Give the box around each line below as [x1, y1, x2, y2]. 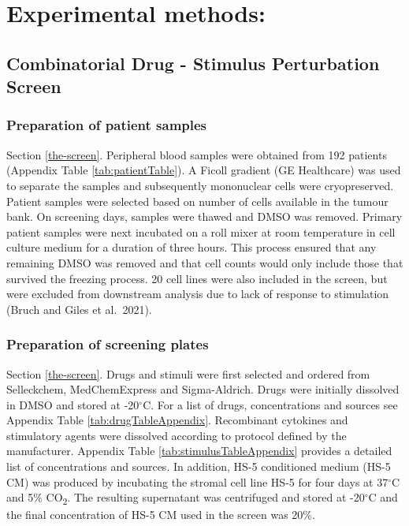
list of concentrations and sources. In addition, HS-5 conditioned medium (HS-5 [6, 458, 391, 475]
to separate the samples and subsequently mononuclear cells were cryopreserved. [6, 177, 394, 193]
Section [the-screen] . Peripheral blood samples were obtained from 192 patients [6, 146, 387, 162]
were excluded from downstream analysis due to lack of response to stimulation [6, 285, 389, 302]
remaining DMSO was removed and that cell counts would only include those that [6, 254, 403, 270]
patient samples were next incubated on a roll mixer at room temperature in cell [6, 223, 396, 240]
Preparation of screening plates [6, 334, 209, 354]
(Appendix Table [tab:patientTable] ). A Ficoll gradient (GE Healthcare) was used [6, 162, 401, 178]
